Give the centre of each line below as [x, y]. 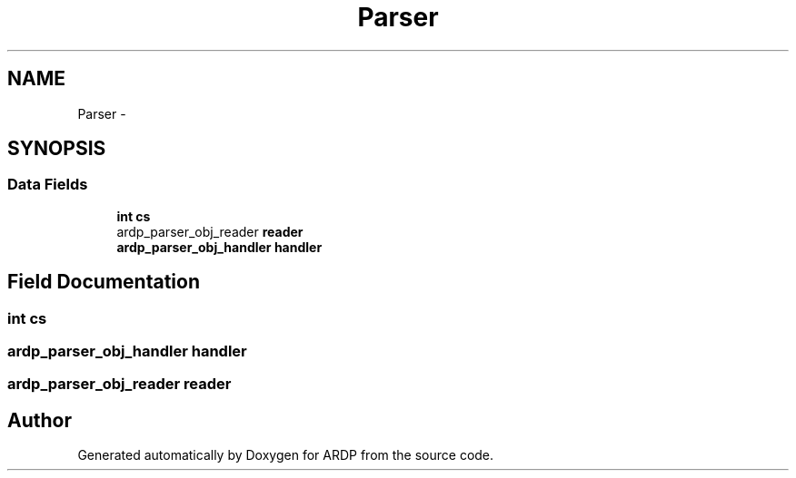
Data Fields [48, 185]
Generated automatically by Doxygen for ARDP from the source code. [286, 455]
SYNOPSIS [57, 149]
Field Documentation [104, 282]
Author [40, 420]
